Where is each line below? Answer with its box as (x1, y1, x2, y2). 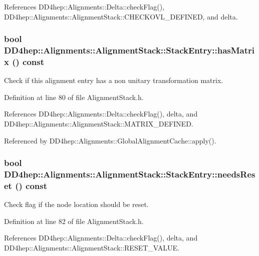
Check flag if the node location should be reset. (4, 199, 149, 209)
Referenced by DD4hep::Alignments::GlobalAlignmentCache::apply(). (4, 135, 216, 145)
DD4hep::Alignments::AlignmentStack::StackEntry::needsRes (4, 168, 255, 180)
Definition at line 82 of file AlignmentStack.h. (4, 215, 144, 226)
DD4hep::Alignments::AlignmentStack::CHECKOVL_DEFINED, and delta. (4, 11, 238, 21)
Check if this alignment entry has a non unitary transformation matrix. (4, 75, 223, 85)
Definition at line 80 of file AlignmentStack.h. (4, 91, 144, 102)
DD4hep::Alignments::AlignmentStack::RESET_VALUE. (4, 242, 179, 253)
